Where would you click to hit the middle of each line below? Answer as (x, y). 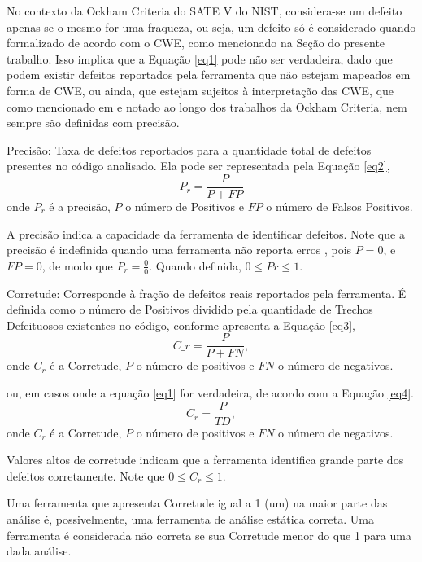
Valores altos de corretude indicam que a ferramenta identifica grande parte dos (205, 460)
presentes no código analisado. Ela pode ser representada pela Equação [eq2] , (198, 166)
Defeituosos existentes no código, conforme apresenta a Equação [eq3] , (181, 325)
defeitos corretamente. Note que (86, 475)
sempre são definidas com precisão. (93, 123)
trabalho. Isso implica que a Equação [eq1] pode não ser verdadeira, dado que (200, 58)
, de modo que (77, 265)
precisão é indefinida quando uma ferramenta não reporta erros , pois (179, 250)
